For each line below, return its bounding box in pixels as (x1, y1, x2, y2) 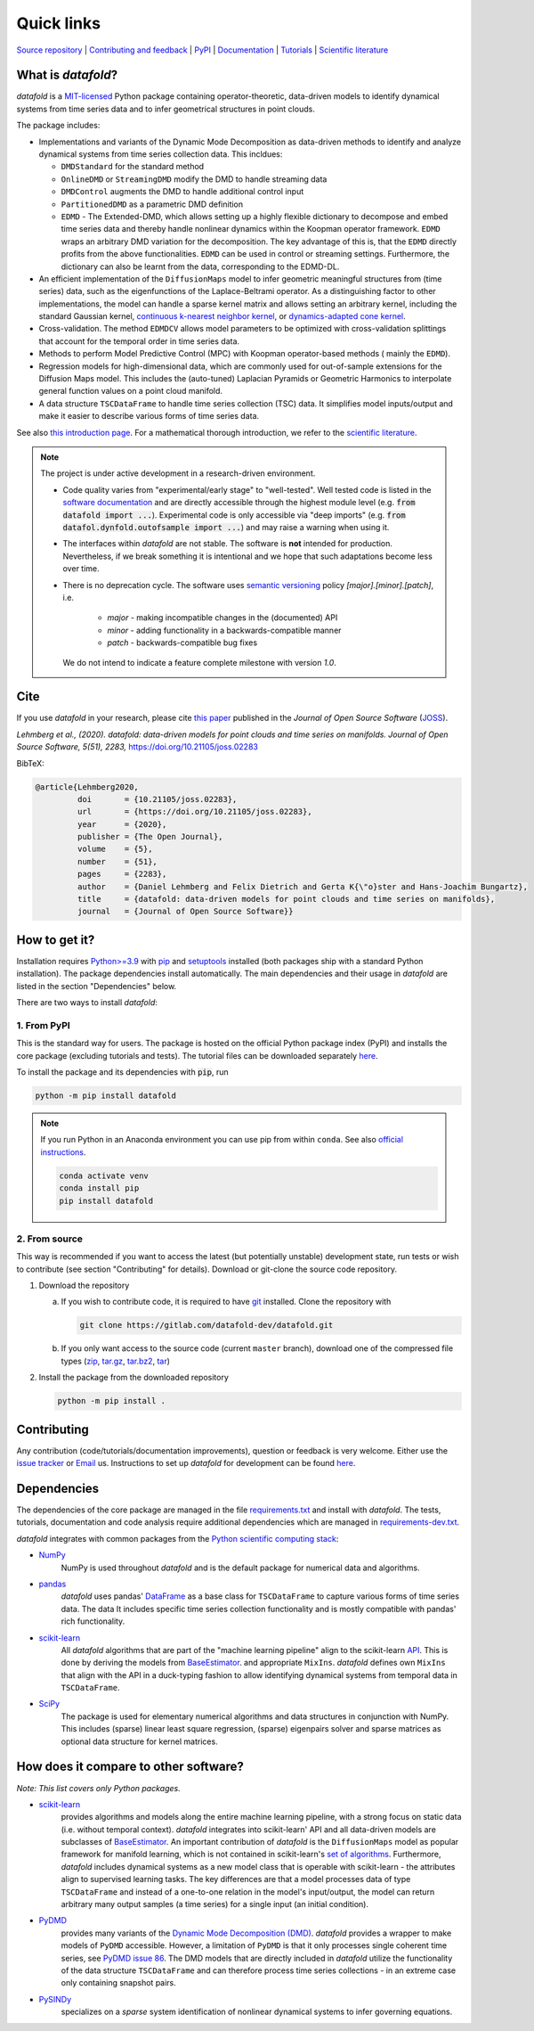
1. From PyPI (16, 1019, 70, 1031)
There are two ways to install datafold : (16, 997, 158, 1008)
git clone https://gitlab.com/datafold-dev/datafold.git (79, 1320, 334, 1331)
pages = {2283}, (77, 869, 167, 880)
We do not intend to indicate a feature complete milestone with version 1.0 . (62, 658, 337, 668)
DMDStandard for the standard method (61, 161, 205, 172)
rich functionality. (61, 1616, 125, 1626)
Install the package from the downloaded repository (38, 1372, 229, 1383)
